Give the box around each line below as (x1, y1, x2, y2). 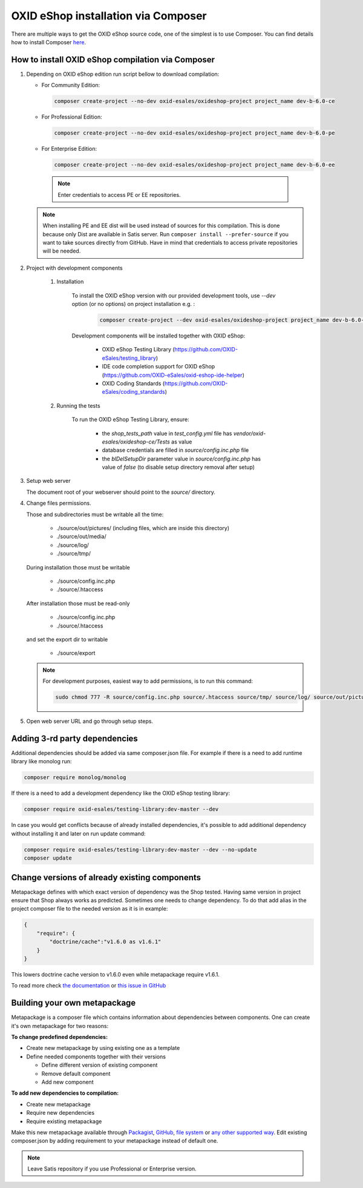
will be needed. (42, 247, 81, 254)
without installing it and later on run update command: (11, 830, 146, 837)
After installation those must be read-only (26, 600, 130, 607)
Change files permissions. (26, 500, 91, 507)
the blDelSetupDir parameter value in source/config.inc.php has (102, 455, 261, 462)
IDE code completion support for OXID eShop (102, 363, 215, 370)
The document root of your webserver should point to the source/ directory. (26, 488, 216, 496)
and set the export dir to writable (26, 635, 108, 643)
